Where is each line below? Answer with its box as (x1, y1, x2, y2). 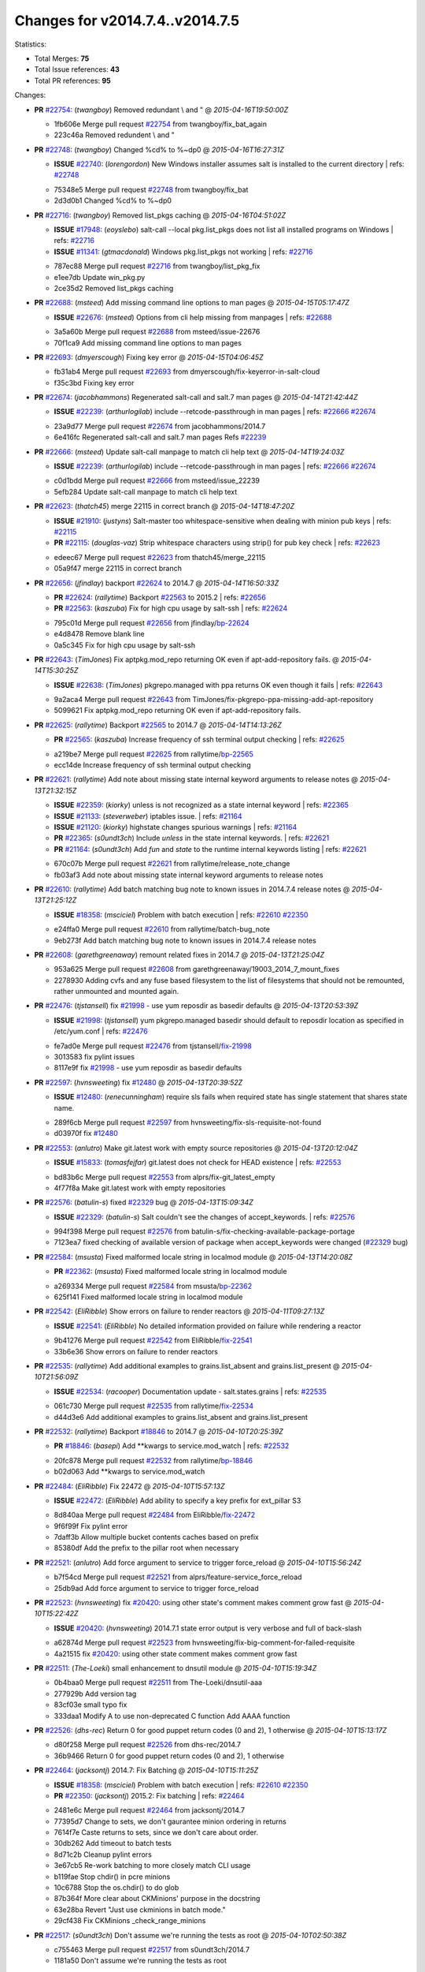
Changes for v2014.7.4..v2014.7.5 (14, 12, 240, 29)
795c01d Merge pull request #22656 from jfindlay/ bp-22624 (54, 618, 249, 627)
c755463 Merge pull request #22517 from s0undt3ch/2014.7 (54, 1944, 250, 1954)
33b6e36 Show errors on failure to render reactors (54, 1346, 218, 1356)
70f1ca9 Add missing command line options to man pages (54, 338, 242, 347)
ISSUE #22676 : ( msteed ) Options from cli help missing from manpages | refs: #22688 (54, 312, 332, 322)
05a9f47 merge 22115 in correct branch (54, 564, 183, 573)
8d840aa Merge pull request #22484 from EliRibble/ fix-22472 (54, 1511, 256, 1520)
